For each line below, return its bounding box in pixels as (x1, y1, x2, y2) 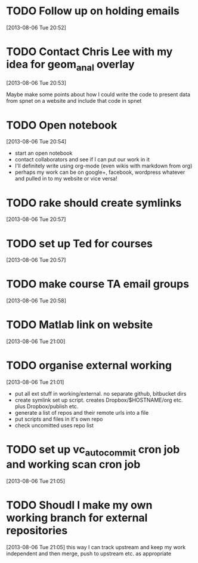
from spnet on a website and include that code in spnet (6, 97, 142, 105)
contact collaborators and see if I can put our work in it (14, 156, 150, 163)
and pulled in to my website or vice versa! (14, 175, 117, 182)
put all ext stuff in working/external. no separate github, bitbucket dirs (14, 390, 187, 397)
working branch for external (6, 511, 148, 524)
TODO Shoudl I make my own (6, 498, 153, 512)
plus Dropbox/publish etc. (14, 403, 79, 410)
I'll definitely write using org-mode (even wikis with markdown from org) (14, 163, 193, 170)
